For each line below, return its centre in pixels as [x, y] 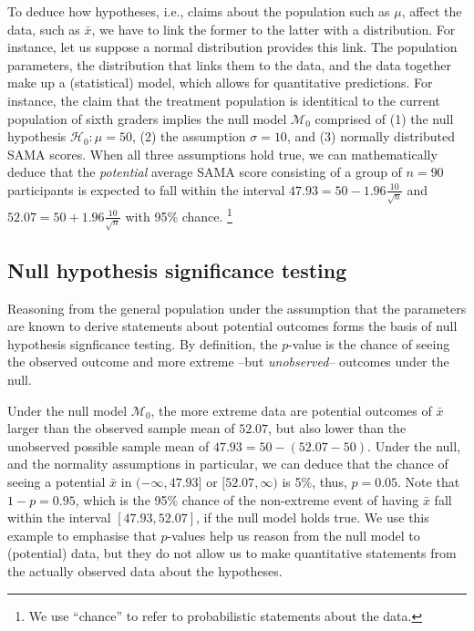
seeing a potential [57, 482]
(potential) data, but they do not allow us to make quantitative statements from [232, 553]
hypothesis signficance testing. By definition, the [143, 343]
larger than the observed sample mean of [121, 428]
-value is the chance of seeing [369, 343]
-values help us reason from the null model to [294, 535]
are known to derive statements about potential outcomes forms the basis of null [232, 326]
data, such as [44, 29]
